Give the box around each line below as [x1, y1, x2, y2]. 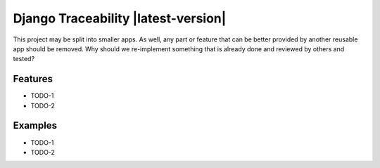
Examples [13, 119, 58, 131]
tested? [13, 55, 35, 63]
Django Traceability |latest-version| [13, 11, 227, 26]
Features [13, 73, 53, 85]
